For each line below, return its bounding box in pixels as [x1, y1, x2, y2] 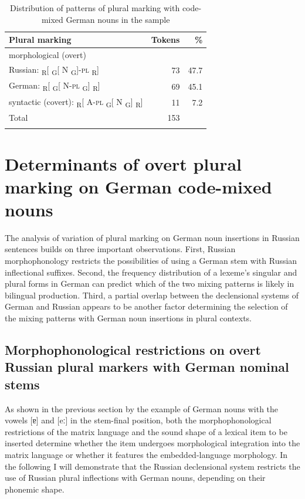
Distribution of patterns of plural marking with [10, 2, 180, 13]
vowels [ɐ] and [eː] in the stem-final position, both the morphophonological [5, 414, 272, 426]
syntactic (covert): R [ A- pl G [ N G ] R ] [9, 95, 143, 109]
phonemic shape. [5, 483, 65, 495]
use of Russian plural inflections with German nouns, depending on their [5, 471, 266, 484]
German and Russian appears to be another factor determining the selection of [5, 300, 288, 313]
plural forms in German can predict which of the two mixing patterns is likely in [5, 277, 294, 290]
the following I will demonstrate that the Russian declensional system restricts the [5, 460, 300, 472]
